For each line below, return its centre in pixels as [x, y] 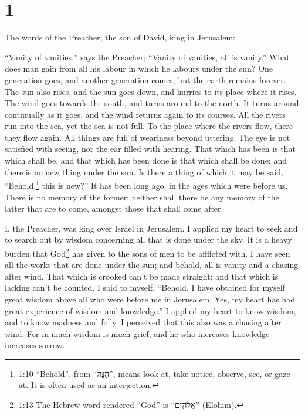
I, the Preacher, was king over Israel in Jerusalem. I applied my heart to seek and [151, 228]
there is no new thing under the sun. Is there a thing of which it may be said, [144, 171]
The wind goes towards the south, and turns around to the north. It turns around [152, 103]
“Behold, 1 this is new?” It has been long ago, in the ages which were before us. [146, 184]
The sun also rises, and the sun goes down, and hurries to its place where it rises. [151, 91]
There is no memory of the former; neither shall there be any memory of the [142, 197]
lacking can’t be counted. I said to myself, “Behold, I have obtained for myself [145, 288]
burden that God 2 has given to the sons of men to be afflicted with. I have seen [148, 252]
